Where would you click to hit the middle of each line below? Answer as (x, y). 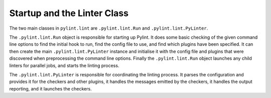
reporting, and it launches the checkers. (51, 88)
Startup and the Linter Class (69, 13)
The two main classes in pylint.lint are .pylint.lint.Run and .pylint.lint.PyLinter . (109, 28)
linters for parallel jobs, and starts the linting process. (64, 65)
